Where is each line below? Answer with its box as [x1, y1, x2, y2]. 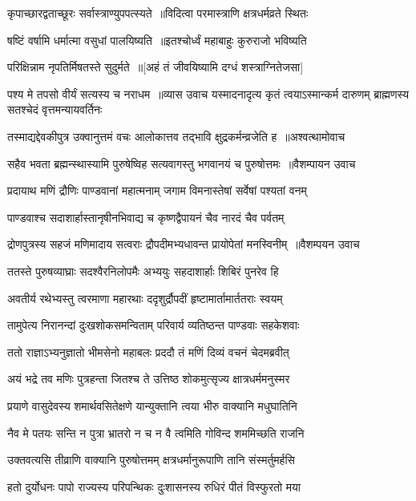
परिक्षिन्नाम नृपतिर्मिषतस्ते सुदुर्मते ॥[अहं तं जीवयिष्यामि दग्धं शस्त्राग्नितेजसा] [7, 59, 304, 75]
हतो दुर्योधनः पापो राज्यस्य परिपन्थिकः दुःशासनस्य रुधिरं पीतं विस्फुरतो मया [7, 478, 301, 495]
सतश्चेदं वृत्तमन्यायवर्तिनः [7, 101, 103, 118]
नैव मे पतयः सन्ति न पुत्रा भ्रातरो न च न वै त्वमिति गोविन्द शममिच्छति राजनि [7, 424, 305, 441]
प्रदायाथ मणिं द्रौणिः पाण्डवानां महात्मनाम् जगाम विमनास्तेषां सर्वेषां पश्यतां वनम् [7, 182, 307, 199]
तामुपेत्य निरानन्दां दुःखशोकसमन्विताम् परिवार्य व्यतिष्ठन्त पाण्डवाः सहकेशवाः [7, 317, 300, 333]
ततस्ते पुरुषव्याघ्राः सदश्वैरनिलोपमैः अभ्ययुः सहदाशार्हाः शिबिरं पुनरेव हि [7, 262, 279, 279]
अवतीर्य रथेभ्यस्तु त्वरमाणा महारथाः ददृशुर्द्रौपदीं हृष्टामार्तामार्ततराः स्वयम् [7, 289, 283, 306]
